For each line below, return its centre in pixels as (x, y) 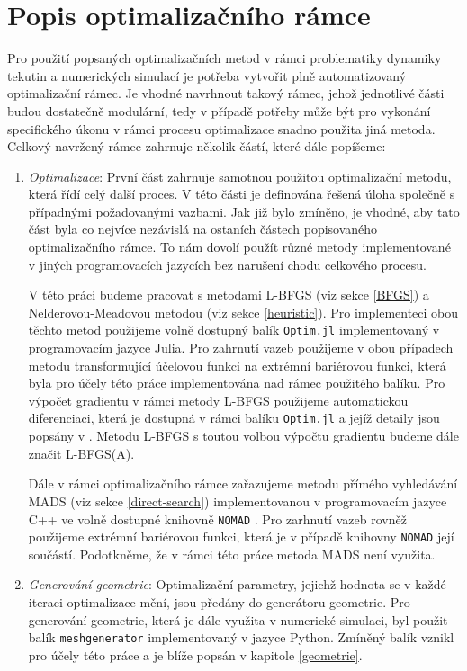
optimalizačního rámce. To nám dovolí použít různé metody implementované (239, 247)
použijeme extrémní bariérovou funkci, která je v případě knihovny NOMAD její (241, 537)
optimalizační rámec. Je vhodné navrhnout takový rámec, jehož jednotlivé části (226, 93)
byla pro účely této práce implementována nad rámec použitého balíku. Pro (237, 383)
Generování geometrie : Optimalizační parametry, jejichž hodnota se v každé (237, 584)
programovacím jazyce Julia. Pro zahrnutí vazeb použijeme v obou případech (241, 348)
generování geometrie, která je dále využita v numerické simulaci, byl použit (238, 619)
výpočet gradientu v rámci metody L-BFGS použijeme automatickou (218, 400)
